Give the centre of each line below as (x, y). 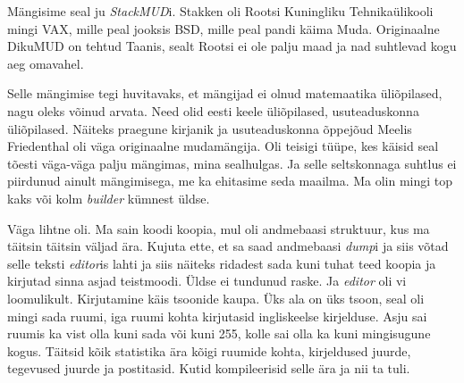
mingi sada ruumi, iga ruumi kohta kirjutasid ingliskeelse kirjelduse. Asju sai (217, 316)
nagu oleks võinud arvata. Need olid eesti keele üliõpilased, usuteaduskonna (213, 110)
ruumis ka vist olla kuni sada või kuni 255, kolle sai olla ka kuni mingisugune (219, 333)
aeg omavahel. (46, 63)
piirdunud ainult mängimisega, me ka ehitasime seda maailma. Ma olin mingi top (230, 181)
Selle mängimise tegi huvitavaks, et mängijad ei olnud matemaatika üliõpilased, (225, 93)
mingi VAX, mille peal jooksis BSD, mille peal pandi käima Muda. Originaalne (224, 28)
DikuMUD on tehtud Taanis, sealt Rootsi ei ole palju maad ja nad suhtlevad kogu (232, 46)
